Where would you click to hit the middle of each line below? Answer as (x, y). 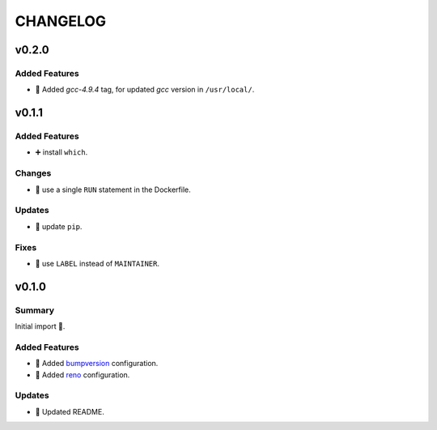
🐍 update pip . (59, 226)
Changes (33, 173)
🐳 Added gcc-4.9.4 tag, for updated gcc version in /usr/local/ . (145, 90)
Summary (35, 310)
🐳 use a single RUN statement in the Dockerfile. (113, 189)
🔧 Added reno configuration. (83, 375)
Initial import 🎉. (40, 326)
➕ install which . (62, 152)
